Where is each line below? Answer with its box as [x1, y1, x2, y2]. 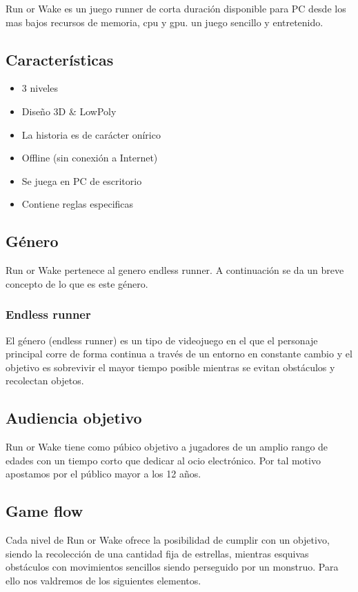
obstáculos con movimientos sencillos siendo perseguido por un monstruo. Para [6, 560, 339, 574]
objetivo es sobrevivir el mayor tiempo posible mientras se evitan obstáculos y [6, 359, 335, 374]
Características [6, 48, 114, 70]
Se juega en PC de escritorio [21, 173, 142, 188]
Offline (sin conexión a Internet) [21, 150, 158, 165]
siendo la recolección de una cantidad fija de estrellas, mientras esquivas [6, 546, 309, 560]
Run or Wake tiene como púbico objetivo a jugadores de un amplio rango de [6, 440, 328, 454]
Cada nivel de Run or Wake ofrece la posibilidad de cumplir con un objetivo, [6, 533, 330, 547]
